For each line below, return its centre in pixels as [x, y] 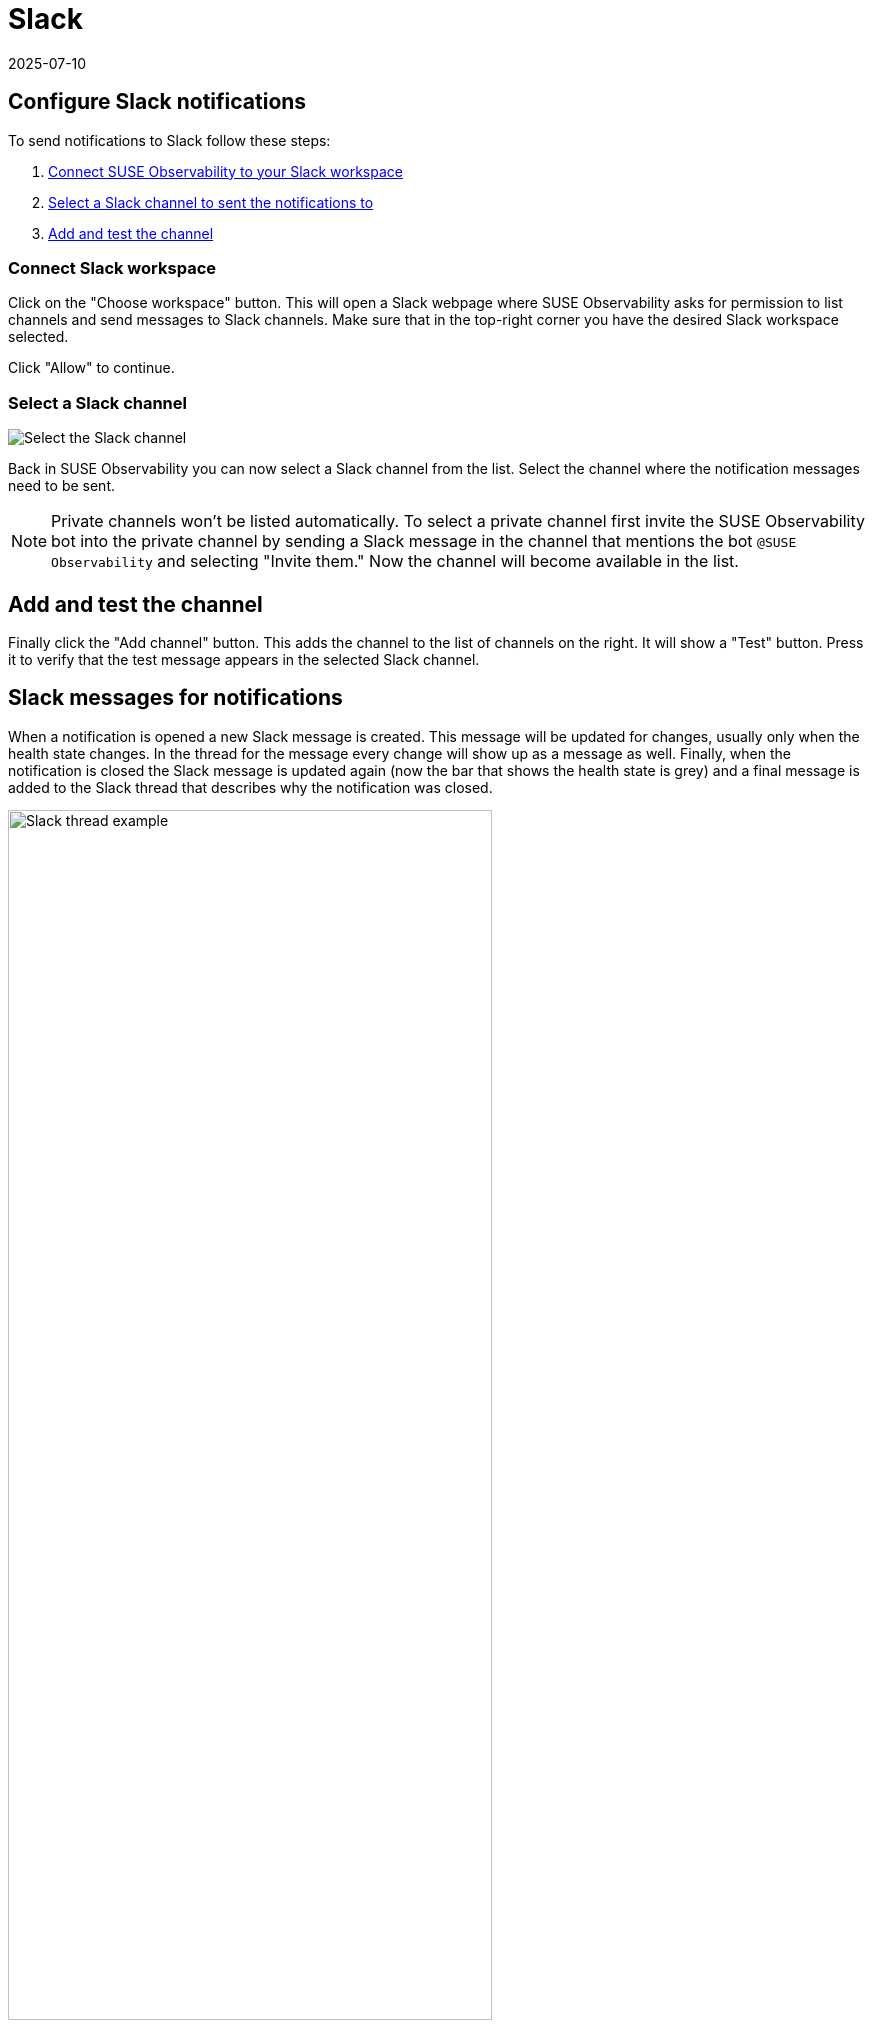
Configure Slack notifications [157, 102]
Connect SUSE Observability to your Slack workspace [225, 171]
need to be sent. [61, 486]
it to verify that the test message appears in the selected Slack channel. [244, 659]
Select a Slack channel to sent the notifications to [211, 202]
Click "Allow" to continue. [91, 368]
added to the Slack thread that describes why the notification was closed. [250, 787]
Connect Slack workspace [112, 267]
